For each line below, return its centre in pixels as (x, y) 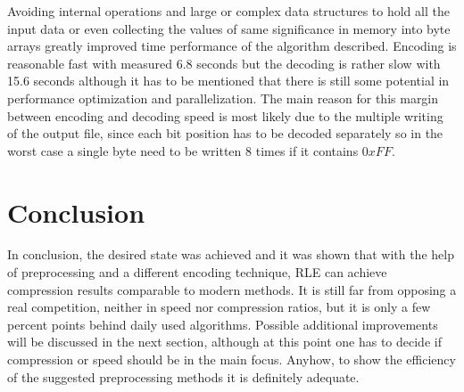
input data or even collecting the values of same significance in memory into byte (229, 28)
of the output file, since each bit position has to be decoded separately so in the (225, 133)
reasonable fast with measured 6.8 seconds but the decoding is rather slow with (224, 63)
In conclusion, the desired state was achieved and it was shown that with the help (231, 254)
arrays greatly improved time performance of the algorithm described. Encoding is (232, 46)
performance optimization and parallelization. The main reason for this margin (223, 98)
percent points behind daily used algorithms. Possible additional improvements (223, 324)
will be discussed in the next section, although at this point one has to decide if (224, 342)
